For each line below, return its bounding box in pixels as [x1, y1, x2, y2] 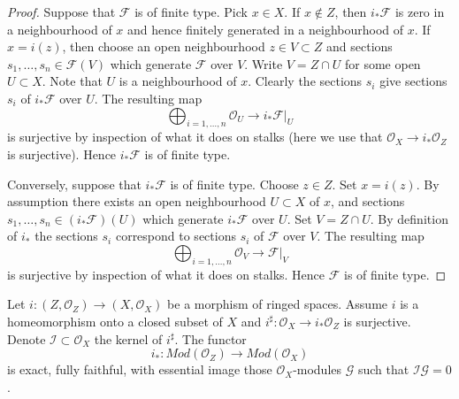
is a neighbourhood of [119, 72, 237, 90]
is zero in [394, 3, 445, 20]
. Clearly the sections [248, 72, 363, 90]
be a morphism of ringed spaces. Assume [167, 295, 388, 313]
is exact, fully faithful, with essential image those [7, 360, 272, 379]
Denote [7, 329, 46, 348]
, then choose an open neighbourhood [62, 37, 265, 56]
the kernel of [94, 329, 163, 348]
